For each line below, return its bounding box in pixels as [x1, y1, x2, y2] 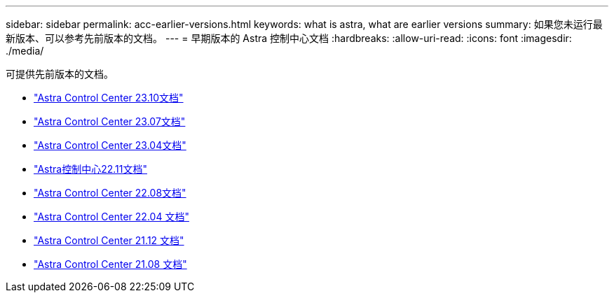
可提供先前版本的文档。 [6, 68, 114, 80]
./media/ [6, 45, 44, 57]
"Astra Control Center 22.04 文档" [34, 211, 189, 222]
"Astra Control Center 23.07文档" [34, 115, 186, 127]
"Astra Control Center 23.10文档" [34, 92, 184, 104]
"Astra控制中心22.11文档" [34, 163, 147, 175]
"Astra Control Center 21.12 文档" [34, 234, 184, 246]
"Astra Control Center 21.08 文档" [34, 258, 187, 270]
